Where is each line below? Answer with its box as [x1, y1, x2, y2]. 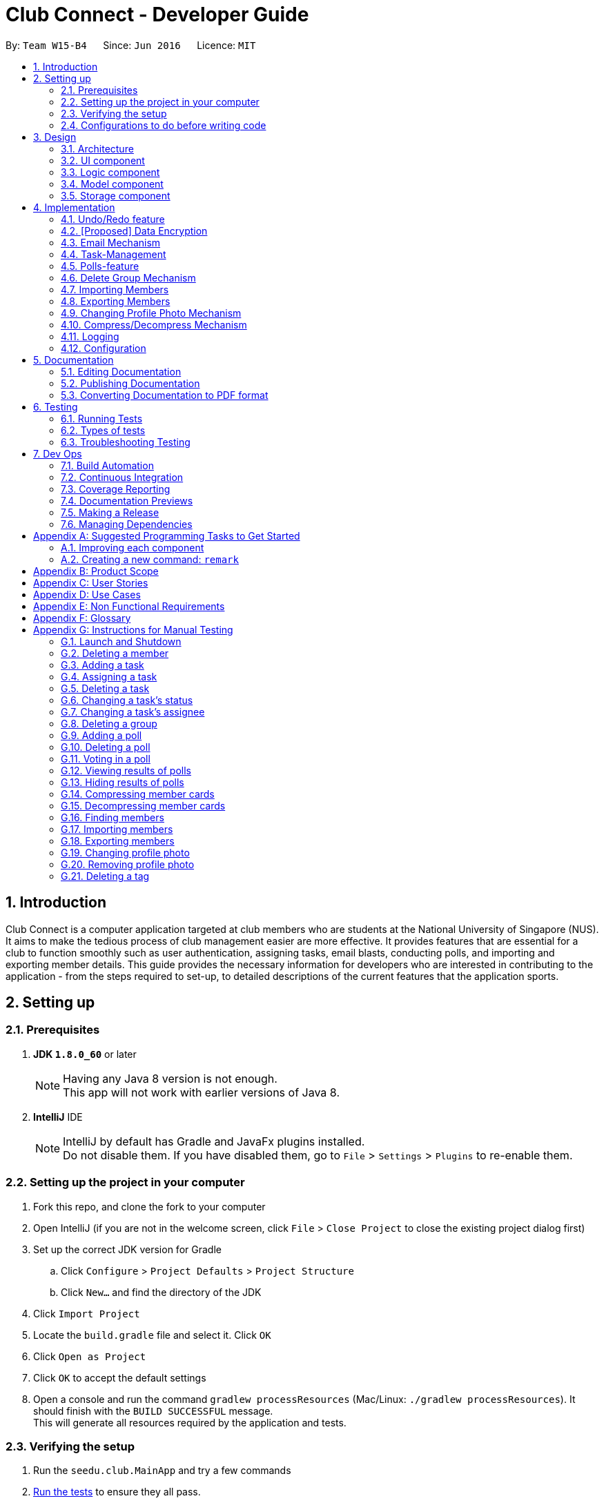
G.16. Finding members [61, 811, 164, 823]
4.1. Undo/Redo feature [61, 213, 165, 225]
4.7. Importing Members [61, 283, 169, 295]
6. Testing [33, 400, 78, 413]
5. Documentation [33, 353, 114, 366]
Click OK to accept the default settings [33, 1371, 206, 1384]
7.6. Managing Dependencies [61, 518, 193, 530]
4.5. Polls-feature [61, 259, 139, 272]
